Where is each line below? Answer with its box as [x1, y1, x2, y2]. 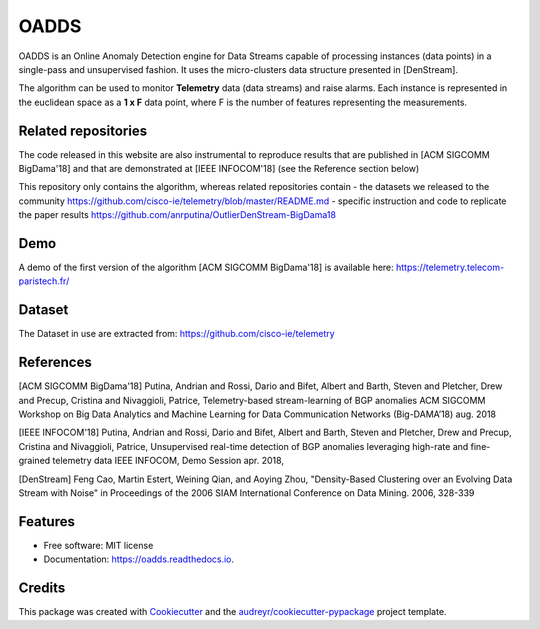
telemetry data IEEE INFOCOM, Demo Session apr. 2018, [52, 455, 285, 467]
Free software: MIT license [43, 539, 154, 551]
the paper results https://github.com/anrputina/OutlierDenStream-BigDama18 [18, 209, 337, 221]
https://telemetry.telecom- [395, 261, 505, 274]
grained [18, 455, 51, 467]
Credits [18, 580, 66, 597]
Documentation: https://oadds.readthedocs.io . [43, 553, 235, 565]
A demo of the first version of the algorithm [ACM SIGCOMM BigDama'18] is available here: [18, 261, 394, 274]
